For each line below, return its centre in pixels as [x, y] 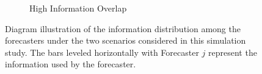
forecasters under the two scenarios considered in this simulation [126, 40]
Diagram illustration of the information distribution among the [123, 28]
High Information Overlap [78, 8]
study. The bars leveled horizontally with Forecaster [102, 52]
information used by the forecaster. [71, 64]
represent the [233, 52]
